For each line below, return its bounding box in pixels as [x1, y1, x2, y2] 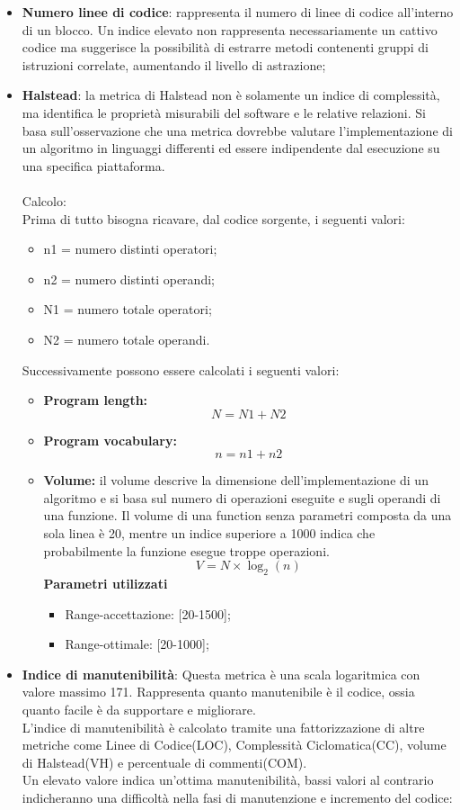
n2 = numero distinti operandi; [43, 269, 215, 288]
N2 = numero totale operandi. [43, 329, 210, 348]
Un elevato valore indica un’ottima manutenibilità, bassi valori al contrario [22, 770, 434, 789]
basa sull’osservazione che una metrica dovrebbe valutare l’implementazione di [22, 121, 453, 139]
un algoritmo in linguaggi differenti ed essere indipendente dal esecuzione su [22, 139, 440, 157]
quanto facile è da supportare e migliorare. [22, 700, 256, 719]
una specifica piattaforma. [22, 156, 165, 175]
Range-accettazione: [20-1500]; [65, 604, 231, 623]
